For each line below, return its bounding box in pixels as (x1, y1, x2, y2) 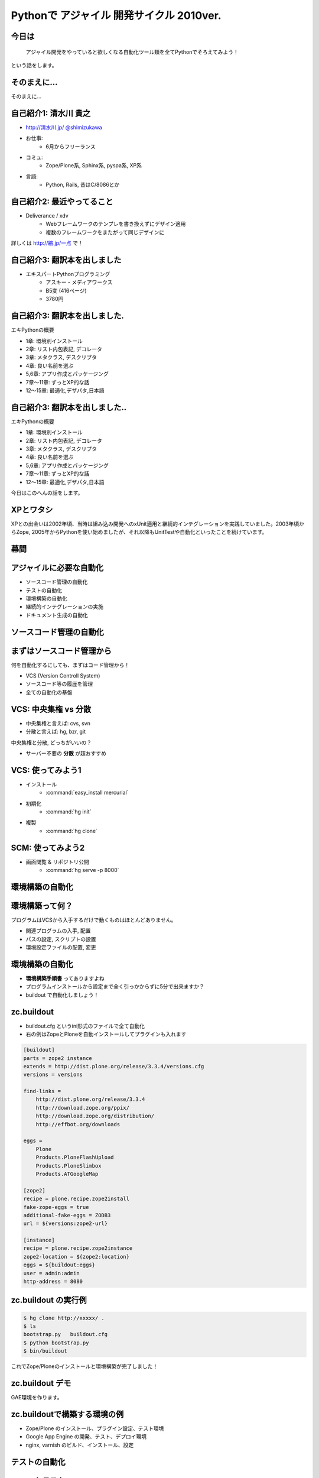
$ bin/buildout (23, 1348, 67, 1354)
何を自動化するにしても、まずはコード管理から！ (11, 661, 130, 668)
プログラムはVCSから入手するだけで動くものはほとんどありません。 (11, 916, 177, 923)
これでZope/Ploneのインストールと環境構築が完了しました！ (11, 1363, 158, 1370)
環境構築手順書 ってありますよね (25, 975, 105, 982)
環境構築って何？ (11, 900, 73, 910)
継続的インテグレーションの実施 (25, 603, 103, 610)
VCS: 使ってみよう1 (11, 765, 82, 775)
